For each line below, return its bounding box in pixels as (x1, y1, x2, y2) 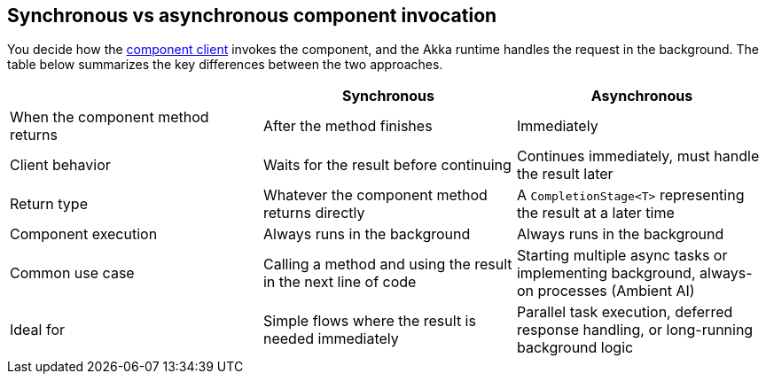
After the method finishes (262, 117, 433, 136)
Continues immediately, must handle (516, 147, 760, 166)
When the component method (10, 108, 209, 127)
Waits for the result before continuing (262, 156, 512, 175)
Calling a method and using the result (262, 255, 512, 274)
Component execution (10, 225, 158, 244)
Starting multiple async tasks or (516, 246, 728, 265)
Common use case (10, 264, 135, 283)
